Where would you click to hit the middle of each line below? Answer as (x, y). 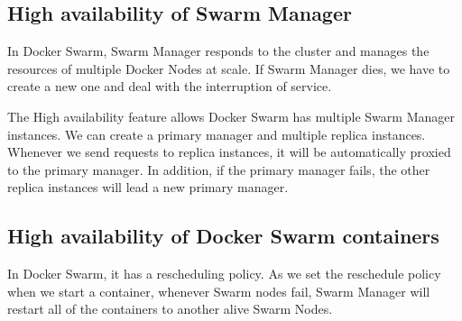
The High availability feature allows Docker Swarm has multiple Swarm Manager (231, 116)
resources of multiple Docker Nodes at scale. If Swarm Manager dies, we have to (229, 68)
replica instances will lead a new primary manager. (148, 187)
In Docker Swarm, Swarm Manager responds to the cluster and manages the (218, 51)
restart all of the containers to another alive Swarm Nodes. (170, 309)
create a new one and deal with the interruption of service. (170, 86)
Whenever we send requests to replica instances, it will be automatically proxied (229, 152)
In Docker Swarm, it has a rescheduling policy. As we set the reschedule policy (224, 274)
